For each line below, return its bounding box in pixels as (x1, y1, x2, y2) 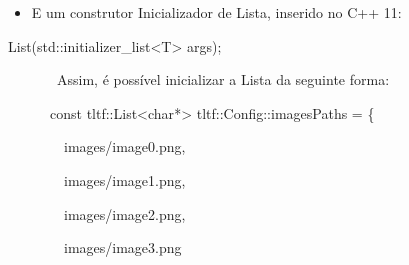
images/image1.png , (64, 169, 186, 190)
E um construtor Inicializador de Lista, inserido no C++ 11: (31, 2, 402, 22)
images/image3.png (64, 237, 182, 258)
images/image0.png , (64, 136, 186, 157)
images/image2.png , (64, 203, 186, 224)
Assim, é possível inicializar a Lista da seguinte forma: (57, 69, 390, 90)
